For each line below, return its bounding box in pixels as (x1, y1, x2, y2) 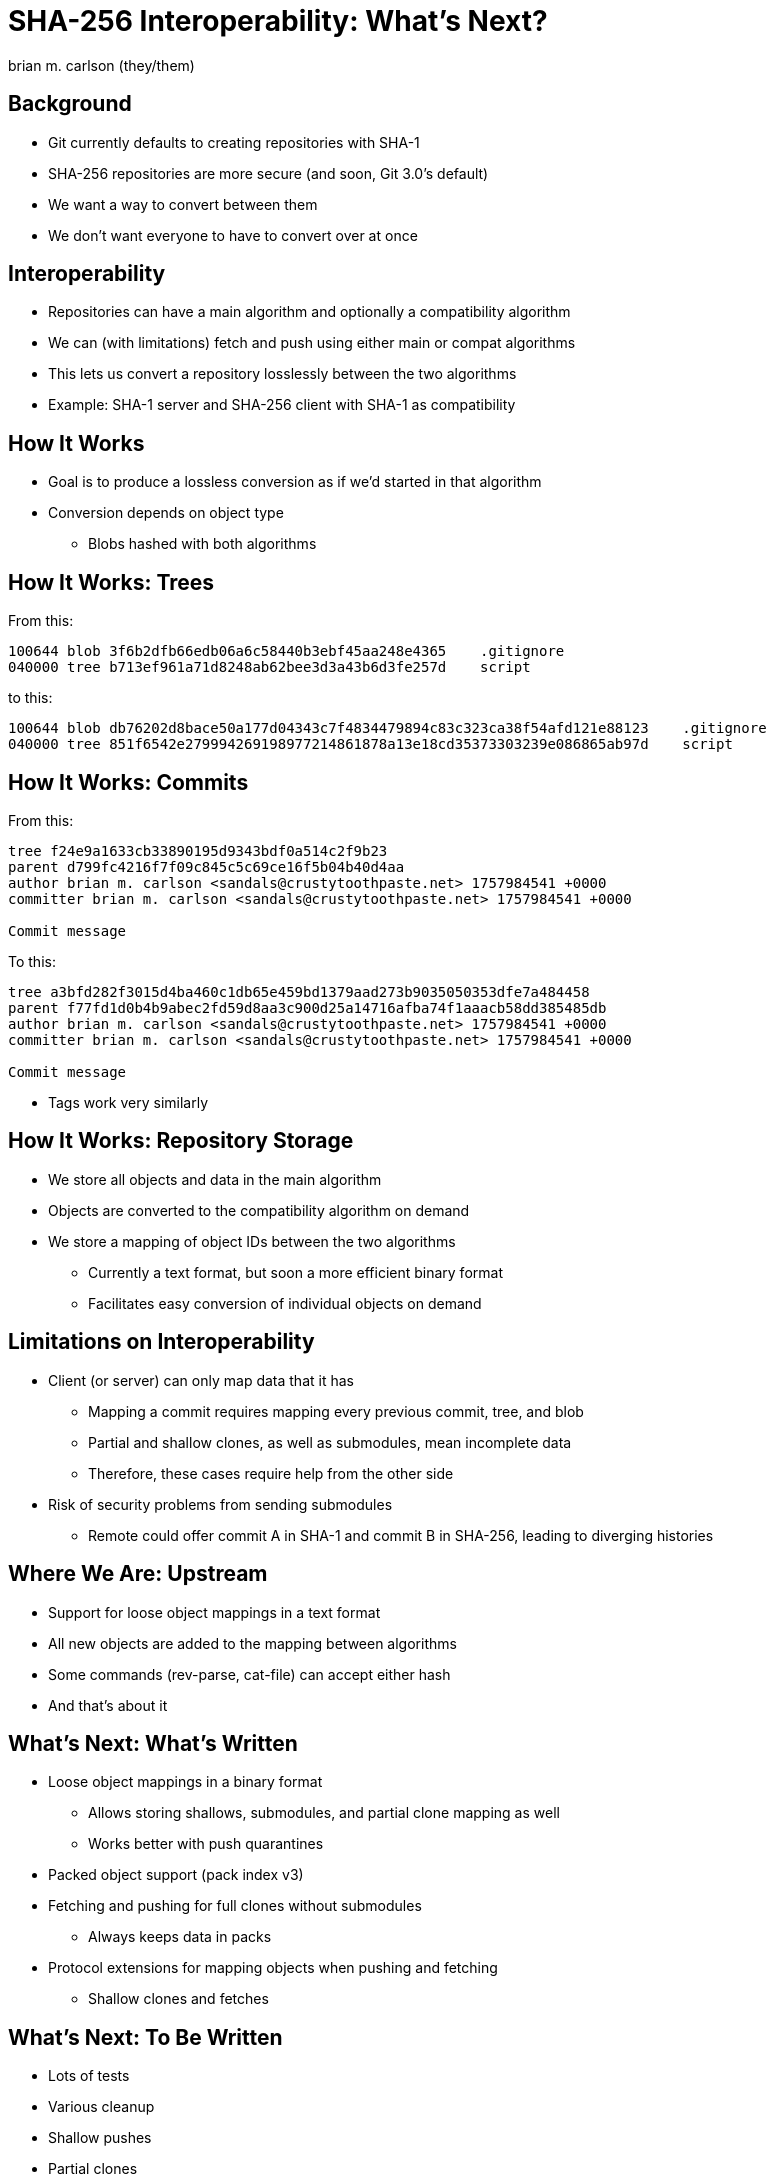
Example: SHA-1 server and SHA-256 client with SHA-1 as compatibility (48, 396, 516, 414)
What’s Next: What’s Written (8, 1730, 298, 1756)
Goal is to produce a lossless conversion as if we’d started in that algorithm (48, 473, 542, 491)
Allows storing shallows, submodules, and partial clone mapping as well (88, 1804, 560, 1822)
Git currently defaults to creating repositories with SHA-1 (48, 133, 420, 151)
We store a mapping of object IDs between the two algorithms (48, 1232, 456, 1250)
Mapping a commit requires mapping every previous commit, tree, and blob (88, 1402, 584, 1420)
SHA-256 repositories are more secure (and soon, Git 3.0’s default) (48, 164, 489, 182)
